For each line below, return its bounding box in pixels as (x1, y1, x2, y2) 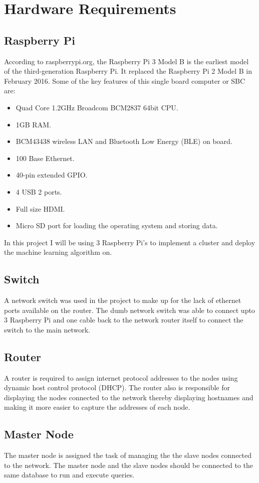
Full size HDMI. (16, 203, 65, 214)
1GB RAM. (16, 119, 51, 129)
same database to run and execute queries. (4, 469, 135, 480)
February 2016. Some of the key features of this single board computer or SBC (4, 75, 245, 86)
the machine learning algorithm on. (4, 247, 112, 257)
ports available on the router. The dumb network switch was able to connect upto (4, 304, 255, 315)
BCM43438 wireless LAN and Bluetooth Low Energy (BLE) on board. (16, 136, 232, 146)
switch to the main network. (4, 324, 90, 335)
